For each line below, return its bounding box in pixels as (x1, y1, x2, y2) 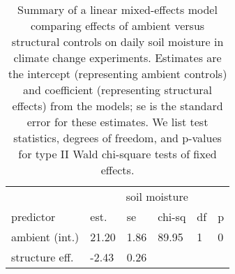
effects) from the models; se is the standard (12, 98, 223, 114)
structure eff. (11, 249, 74, 265)
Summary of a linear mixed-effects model (17, 1, 218, 17)
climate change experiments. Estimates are (13, 50, 222, 66)
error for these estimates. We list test (26, 114, 209, 130)
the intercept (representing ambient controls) (8, 66, 227, 82)
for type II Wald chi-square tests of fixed (18, 146, 217, 162)
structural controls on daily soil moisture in (11, 33, 224, 50)
